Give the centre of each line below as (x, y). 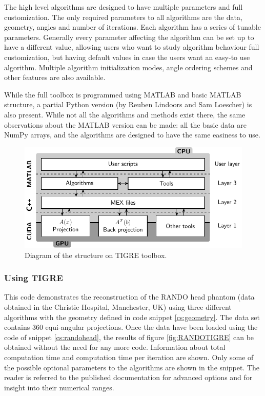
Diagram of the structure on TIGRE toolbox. (96, 255)
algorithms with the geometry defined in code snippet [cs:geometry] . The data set (132, 317)
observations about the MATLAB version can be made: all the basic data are (125, 124)
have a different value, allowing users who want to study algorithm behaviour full (132, 47)
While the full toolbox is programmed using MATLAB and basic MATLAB (123, 94)
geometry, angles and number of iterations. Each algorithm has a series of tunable (132, 27)
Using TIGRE (34, 278)
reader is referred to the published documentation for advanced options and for (128, 377)
